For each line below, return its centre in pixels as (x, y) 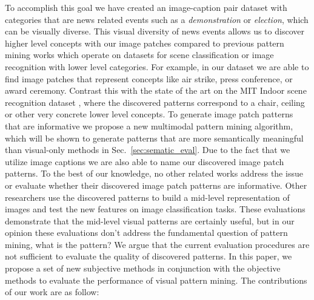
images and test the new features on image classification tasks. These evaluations (155, 209)
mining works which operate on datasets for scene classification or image (139, 55)
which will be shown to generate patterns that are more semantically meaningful (154, 138)
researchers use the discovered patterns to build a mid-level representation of (147, 197)
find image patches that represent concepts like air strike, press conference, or (149, 78)
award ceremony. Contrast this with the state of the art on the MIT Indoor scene (156, 90)
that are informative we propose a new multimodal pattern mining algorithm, (149, 126)
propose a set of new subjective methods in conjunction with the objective (143, 268)
